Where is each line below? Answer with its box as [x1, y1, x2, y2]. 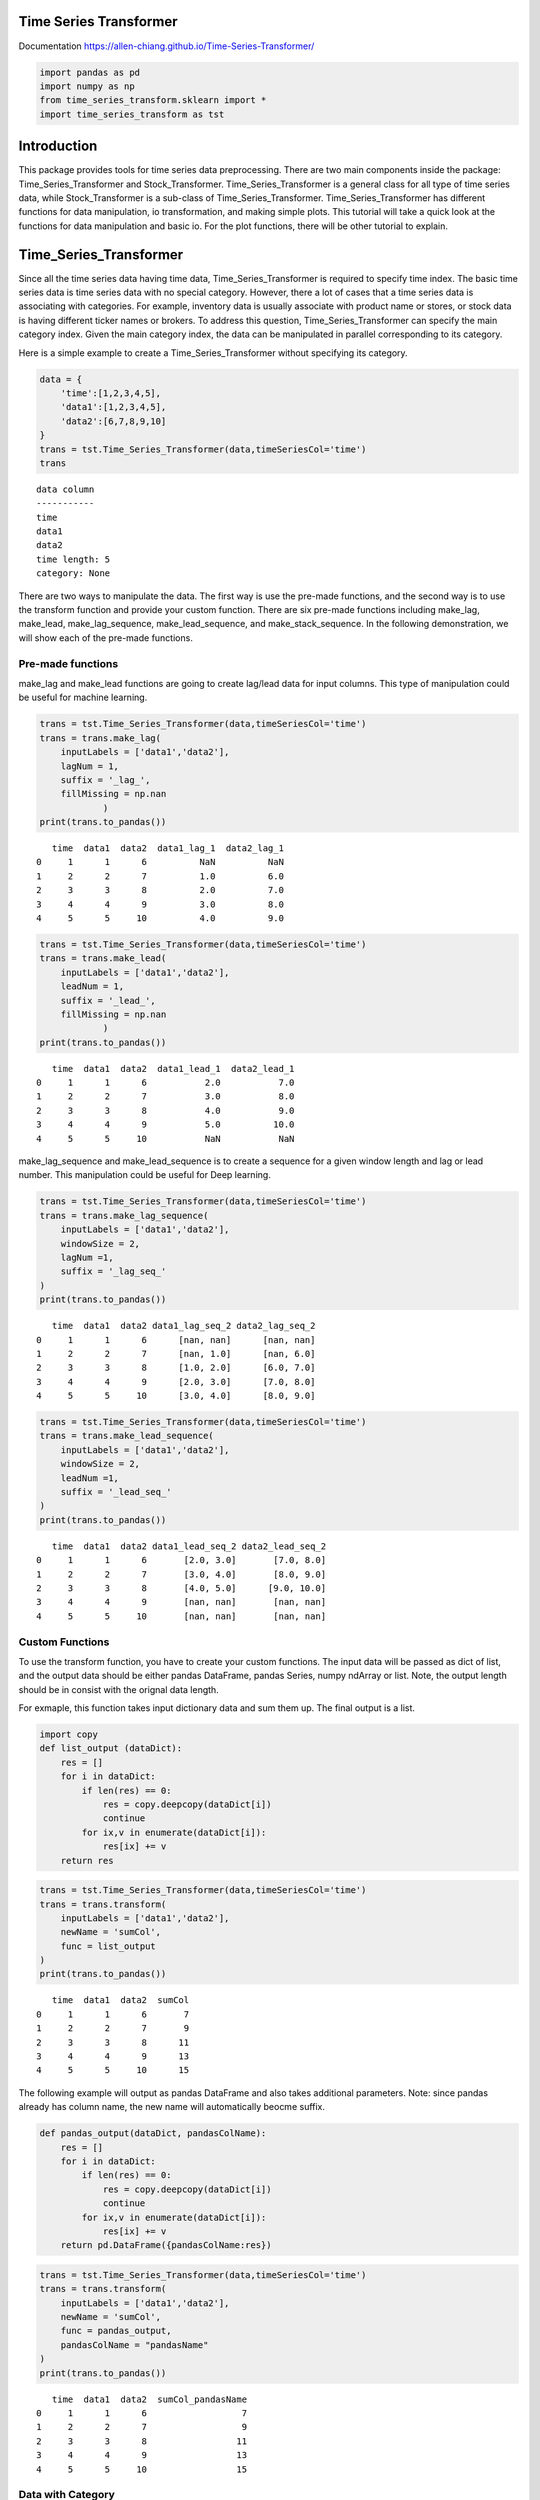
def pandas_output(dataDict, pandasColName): [39, 2128, 267, 2139]
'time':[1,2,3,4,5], [60, 387, 162, 399]
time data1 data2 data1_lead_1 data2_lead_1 [51, 1063, 295, 1074]
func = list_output [60, 1940, 157, 1952]
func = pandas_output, [60, 2325, 172, 2337]
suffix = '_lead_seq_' [60, 1486, 172, 1498]
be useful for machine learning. [18, 691, 148, 704]
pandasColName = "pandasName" [60, 2339, 209, 2350]
